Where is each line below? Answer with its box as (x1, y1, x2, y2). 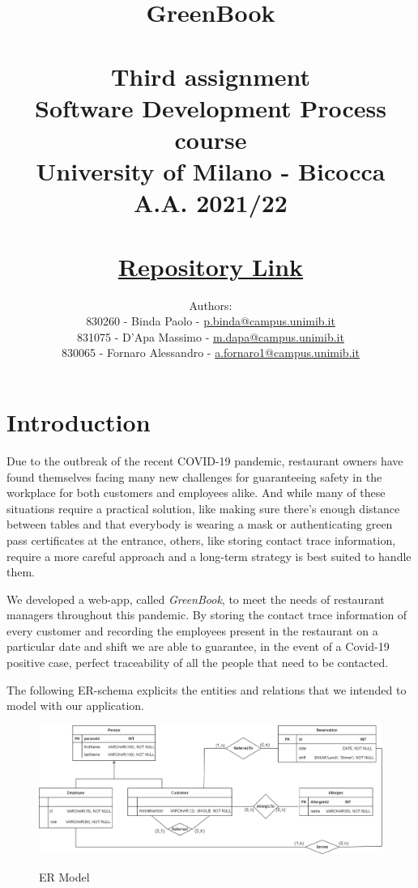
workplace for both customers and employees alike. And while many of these (6, 484, 386, 501)
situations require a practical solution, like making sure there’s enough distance (6, 499, 400, 516)
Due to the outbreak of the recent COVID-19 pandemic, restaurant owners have (6, 452, 403, 469)
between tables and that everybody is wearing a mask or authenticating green (6, 516, 393, 533)
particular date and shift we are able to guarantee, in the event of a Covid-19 (6, 638, 390, 655)
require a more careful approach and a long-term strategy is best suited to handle (6, 547, 412, 564)
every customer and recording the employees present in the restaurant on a (6, 622, 378, 639)
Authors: (189, 296, 232, 313)
